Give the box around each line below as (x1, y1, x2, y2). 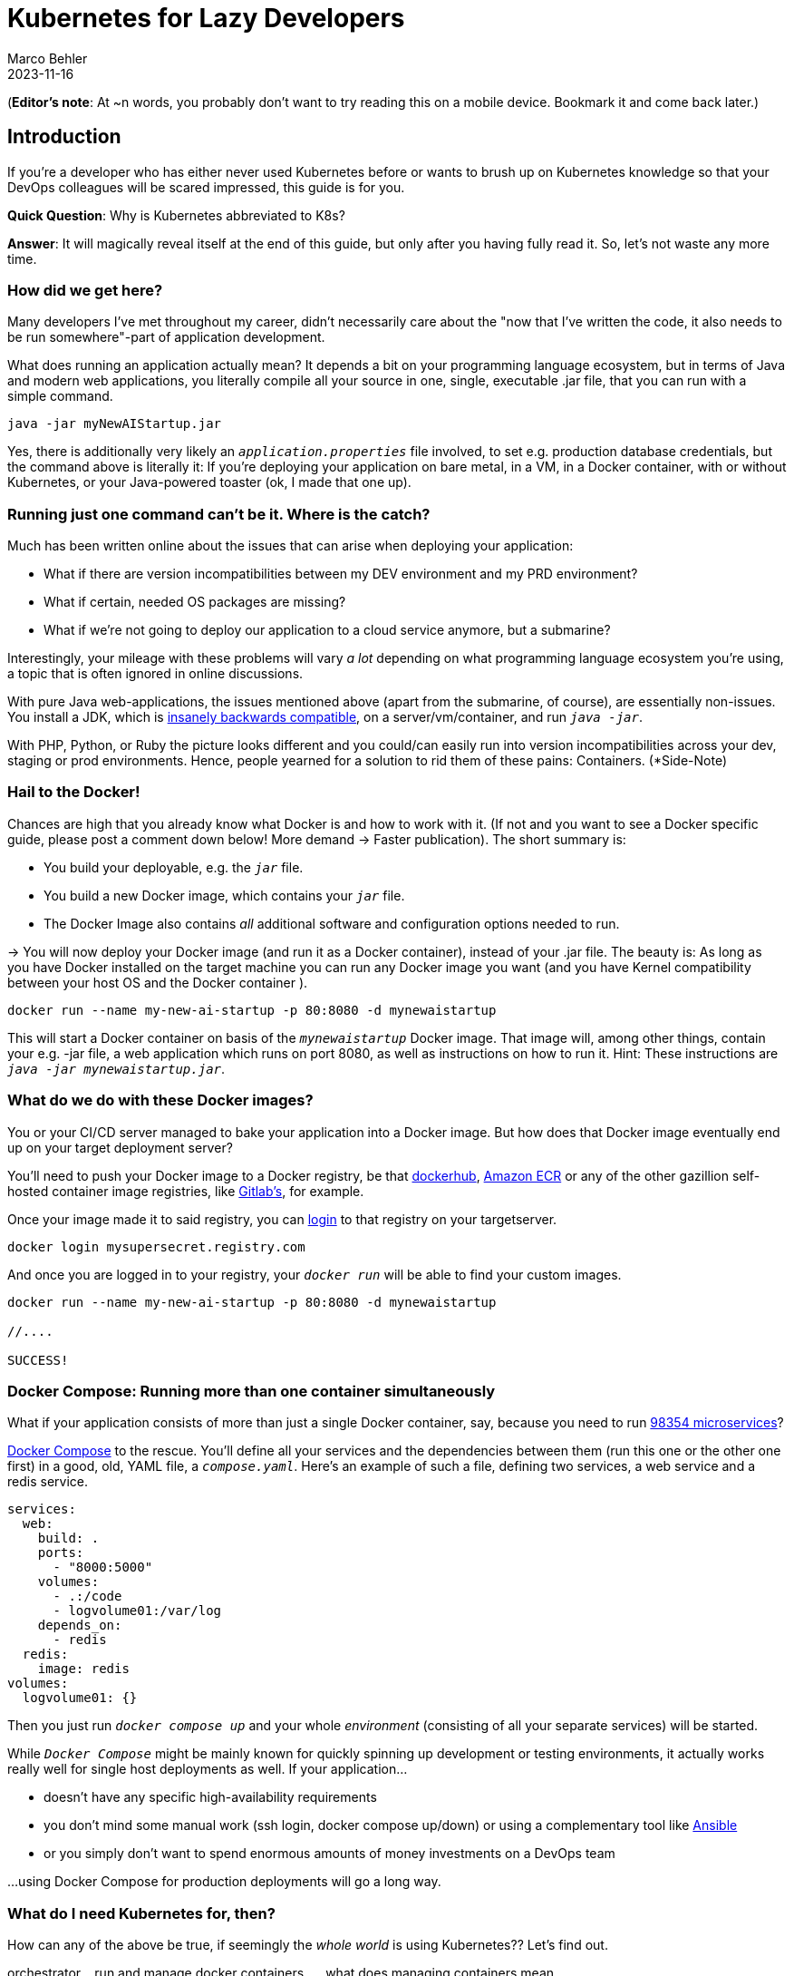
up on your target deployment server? (7, 1139, 233, 1155)
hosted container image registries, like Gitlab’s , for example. (7, 1183, 364, 1199)
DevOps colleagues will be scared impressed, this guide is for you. (7, 179, 405, 195)
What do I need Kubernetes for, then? (7, 1903, 276, 1922)
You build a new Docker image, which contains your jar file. (44, 887, 405, 903)
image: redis (37, 1661, 130, 1677)
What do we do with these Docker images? (7, 1091, 314, 1110)
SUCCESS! (7, 1352, 69, 1368)
